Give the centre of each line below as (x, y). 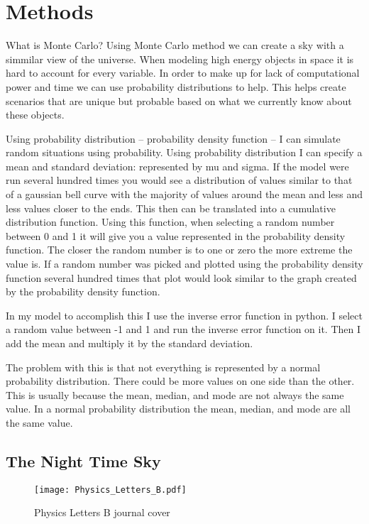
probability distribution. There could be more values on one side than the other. (180, 381)
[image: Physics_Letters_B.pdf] (110, 490)
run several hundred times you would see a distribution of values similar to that (179, 180)
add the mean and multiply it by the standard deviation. (130, 343)
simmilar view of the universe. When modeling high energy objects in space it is (180, 59)
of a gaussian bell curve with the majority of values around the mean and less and (184, 194)
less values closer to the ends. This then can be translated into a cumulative (171, 208)
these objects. (35, 115)
